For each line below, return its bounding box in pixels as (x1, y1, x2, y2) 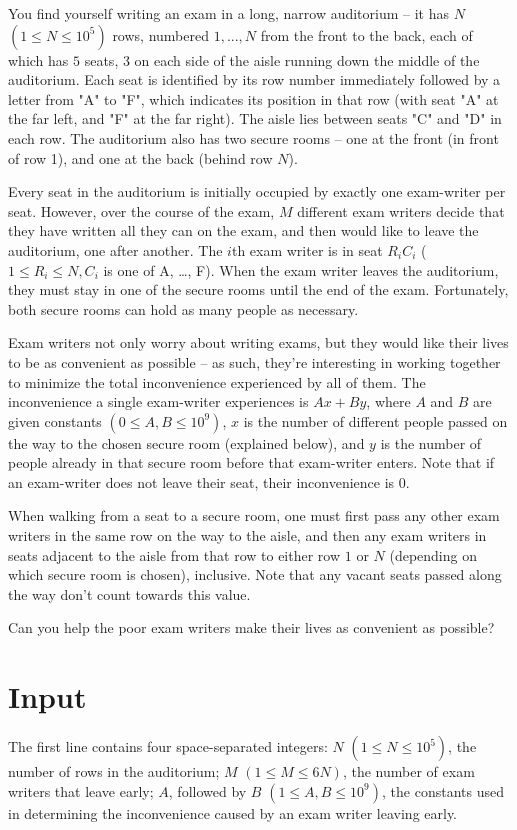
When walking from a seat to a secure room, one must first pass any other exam (8, 505, 500, 526)
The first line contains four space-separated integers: (8, 736, 328, 757)
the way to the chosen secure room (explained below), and (8, 432, 365, 453)
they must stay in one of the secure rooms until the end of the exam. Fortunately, (8, 279, 509, 300)
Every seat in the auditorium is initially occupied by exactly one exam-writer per (8, 181, 506, 202)
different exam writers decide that (297, 200, 505, 221)
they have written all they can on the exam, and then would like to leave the (8, 220, 479, 241)
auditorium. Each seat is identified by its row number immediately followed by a (8, 69, 501, 90)
